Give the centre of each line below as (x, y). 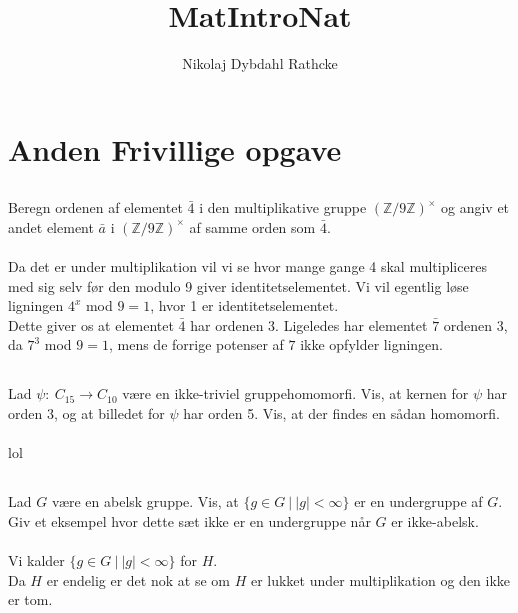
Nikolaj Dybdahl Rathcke (260, 63)
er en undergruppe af (418, 501)
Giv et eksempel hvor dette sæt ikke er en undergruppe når (189, 520)
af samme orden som (252, 226)
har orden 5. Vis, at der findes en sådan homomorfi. (341, 413)
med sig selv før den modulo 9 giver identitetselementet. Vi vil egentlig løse (238, 285)
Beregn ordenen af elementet (95, 207)
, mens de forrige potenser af (196, 344)
